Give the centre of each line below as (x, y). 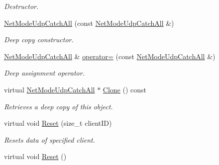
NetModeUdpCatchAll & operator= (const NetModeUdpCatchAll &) (110, 56)
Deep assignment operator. (44, 73)
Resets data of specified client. (50, 139)
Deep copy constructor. (39, 40)
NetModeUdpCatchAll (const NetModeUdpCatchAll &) (89, 23)
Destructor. (21, 6)
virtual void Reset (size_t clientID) (58, 123)
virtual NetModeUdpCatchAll (50, 89)
